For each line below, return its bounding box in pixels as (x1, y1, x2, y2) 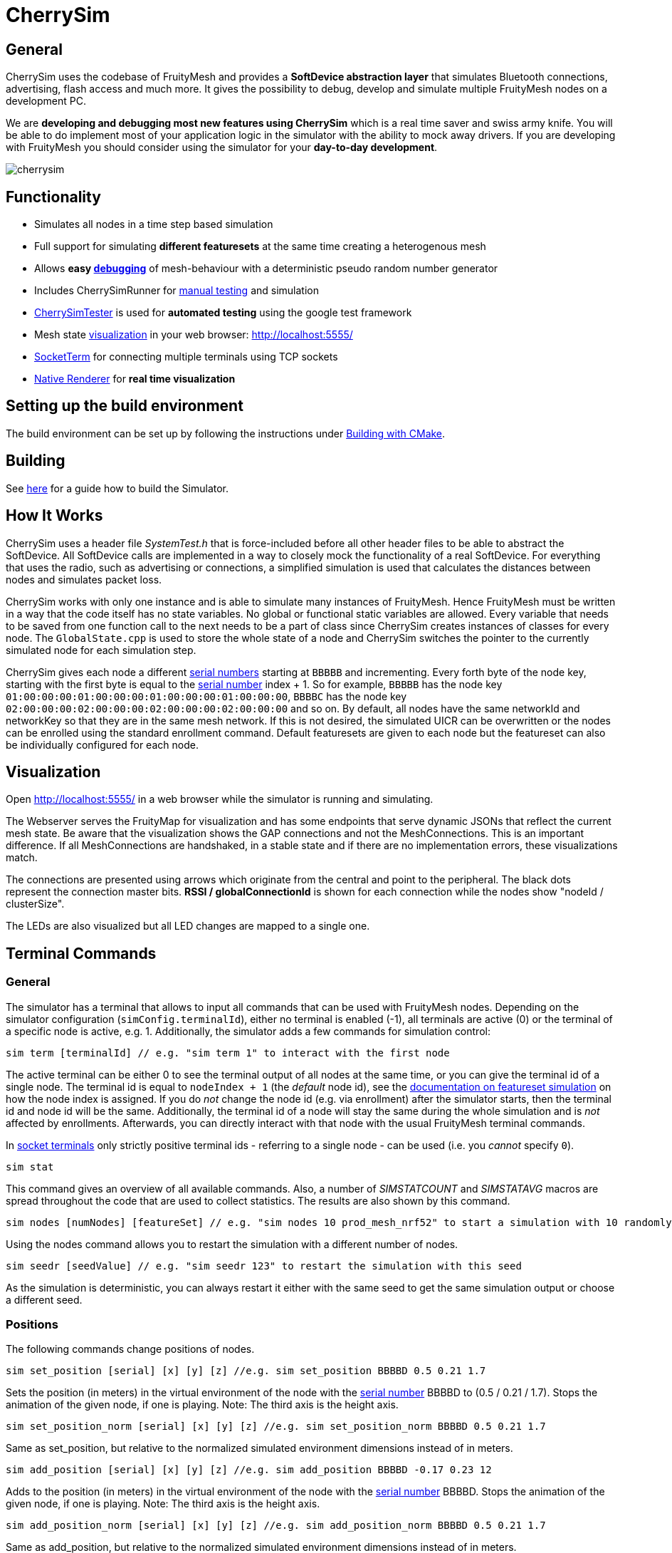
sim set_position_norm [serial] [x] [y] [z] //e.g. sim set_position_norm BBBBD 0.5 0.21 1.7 (6, 1420, 546, 1433)
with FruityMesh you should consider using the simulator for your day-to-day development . (6, 141, 438, 154)
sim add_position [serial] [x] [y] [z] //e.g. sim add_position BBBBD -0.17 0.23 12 (6, 1464, 492, 1476)
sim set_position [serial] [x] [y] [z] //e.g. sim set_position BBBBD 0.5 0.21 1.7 (6, 1365, 486, 1377)
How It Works (6, 507, 103, 525)
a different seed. (6, 1293, 83, 1306)
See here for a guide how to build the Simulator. (6, 482, 229, 494)
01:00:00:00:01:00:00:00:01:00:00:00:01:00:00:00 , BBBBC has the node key (6, 690, 407, 702)
